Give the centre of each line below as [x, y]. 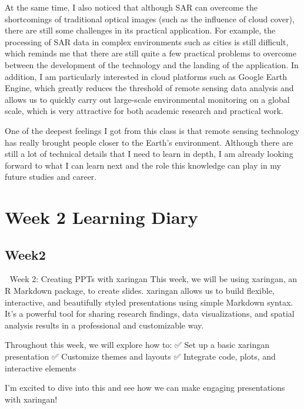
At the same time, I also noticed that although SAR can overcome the [131, 7]
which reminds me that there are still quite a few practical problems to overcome [151, 53]
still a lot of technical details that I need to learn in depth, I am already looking [149, 154]
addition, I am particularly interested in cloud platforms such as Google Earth [146, 76]
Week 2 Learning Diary [101, 217]
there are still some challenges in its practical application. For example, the [140, 30]
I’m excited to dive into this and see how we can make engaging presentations [145, 388]
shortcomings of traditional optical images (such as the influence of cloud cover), [150, 19]
